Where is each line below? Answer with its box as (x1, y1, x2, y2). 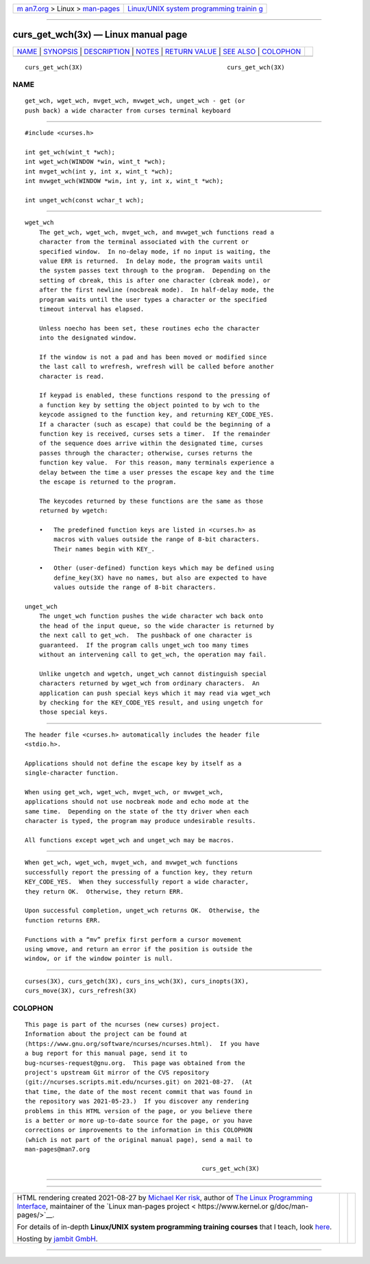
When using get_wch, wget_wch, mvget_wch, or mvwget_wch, (25, 789, 224, 796)
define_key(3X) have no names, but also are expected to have (53, 573, 267, 582)
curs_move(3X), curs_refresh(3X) (25, 987, 137, 994)
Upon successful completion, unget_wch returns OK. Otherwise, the (25, 907, 260, 915)
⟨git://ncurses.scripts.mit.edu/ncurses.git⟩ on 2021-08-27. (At (25, 1078, 253, 1086)
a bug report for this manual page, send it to (25, 1049, 188, 1058)
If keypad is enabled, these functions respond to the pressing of (38, 392, 271, 399)
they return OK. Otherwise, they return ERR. (25, 887, 184, 895)
